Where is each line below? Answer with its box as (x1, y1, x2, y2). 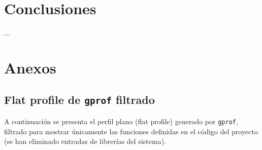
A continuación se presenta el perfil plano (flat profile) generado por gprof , (4, 116, 238, 126)
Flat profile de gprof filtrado (4, 92, 155, 107)
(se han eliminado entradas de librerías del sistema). (4, 136, 166, 146)
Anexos (4, 57, 56, 78)
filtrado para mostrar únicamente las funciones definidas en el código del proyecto (4, 126, 258, 136)
